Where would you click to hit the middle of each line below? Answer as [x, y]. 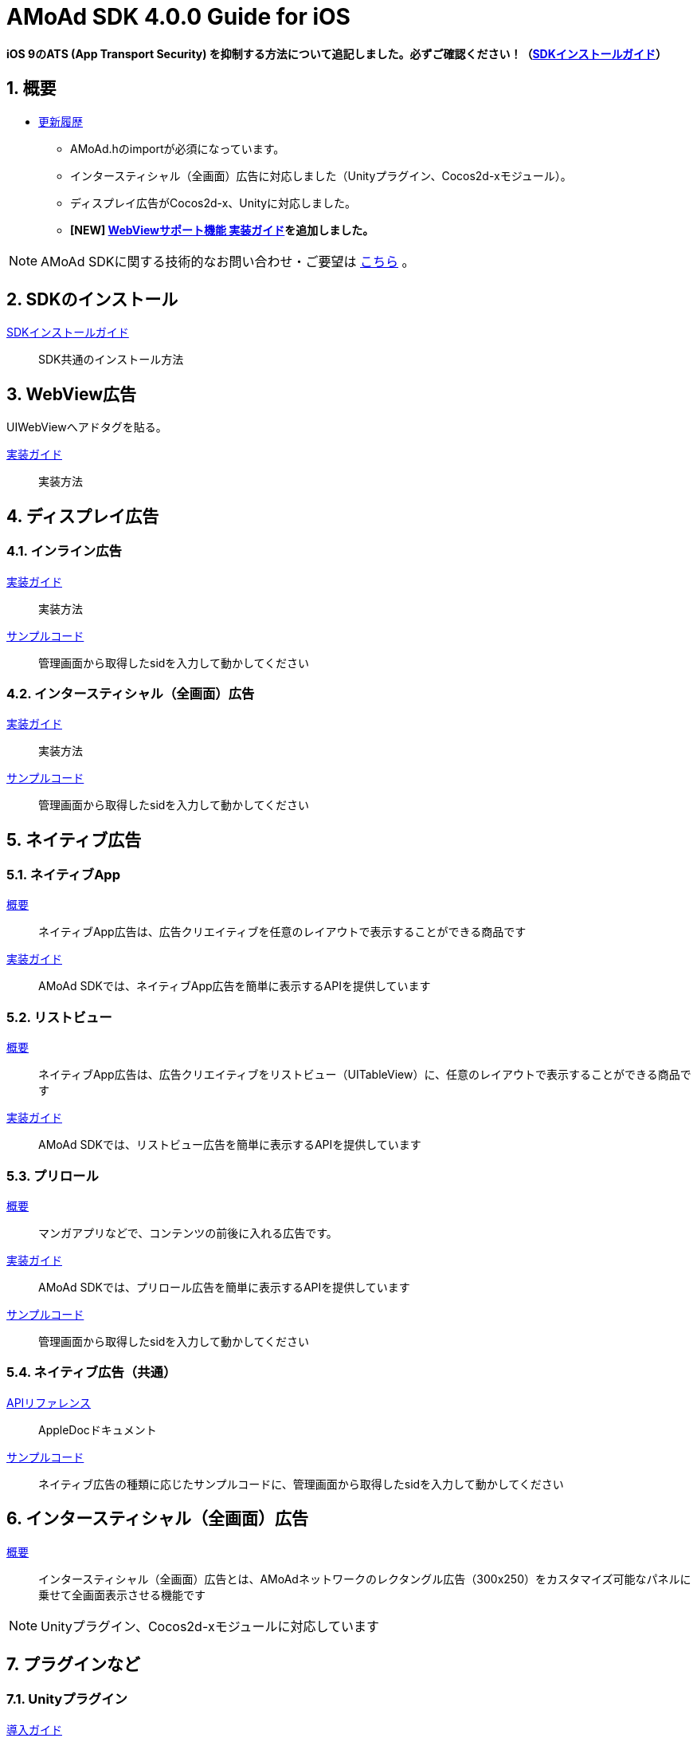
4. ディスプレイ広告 [83, 516]
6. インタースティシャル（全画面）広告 [158, 1519]
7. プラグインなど [73, 1664]
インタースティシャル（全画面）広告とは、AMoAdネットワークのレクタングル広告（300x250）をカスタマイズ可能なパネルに [365, 1579]
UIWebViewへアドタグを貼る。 [87, 427]
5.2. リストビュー [59, 1017]
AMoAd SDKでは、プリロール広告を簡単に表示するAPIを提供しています [224, 1287]
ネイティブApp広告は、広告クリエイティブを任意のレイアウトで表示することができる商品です [282, 932]
